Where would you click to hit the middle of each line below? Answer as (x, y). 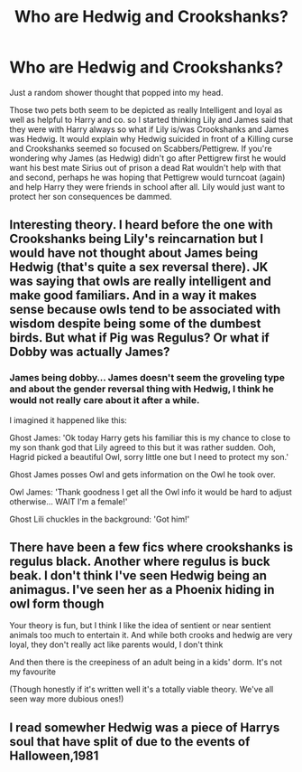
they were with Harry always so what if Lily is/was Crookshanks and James (149, 129)
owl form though (57, 604)
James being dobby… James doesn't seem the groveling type (147, 378)
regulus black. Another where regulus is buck (140, 562)
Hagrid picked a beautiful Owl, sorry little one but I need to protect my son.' (149, 457)
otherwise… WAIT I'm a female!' (69, 501)
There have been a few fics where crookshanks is (151, 547)
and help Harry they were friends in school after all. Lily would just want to (147, 186)
